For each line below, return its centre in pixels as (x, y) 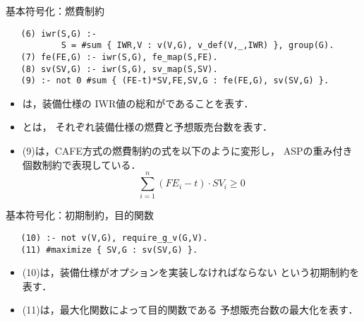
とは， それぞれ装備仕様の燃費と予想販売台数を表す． (147, 127)
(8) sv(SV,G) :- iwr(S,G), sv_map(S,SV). (119, 69)
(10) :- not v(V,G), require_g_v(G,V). (114, 238)
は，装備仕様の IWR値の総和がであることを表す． (138, 103)
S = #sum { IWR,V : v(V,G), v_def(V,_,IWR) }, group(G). (198, 46)
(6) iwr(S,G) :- (59, 34)
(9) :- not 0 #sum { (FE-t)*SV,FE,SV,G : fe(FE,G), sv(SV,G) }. (175, 81)
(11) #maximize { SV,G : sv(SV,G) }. (109, 250)
